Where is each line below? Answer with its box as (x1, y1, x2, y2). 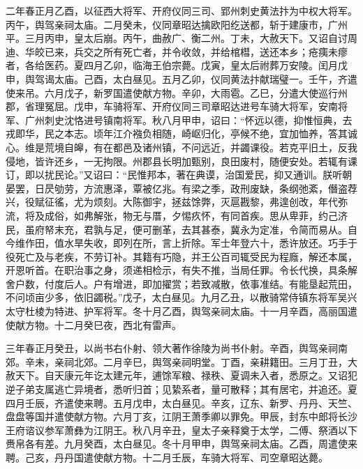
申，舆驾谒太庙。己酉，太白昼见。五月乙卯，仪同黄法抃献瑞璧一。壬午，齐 (6, 71, 348, 86)
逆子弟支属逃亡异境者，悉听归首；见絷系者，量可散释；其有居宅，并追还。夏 (6, 382, 357, 397)
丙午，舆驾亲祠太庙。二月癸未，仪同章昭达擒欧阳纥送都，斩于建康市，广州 (6, 17, 348, 31)
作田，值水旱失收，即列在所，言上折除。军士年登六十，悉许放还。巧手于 (24, 236, 357, 250)
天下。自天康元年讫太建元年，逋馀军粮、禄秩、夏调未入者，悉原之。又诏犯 (15, 368, 357, 383)
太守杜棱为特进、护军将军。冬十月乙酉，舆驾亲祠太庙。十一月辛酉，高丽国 (6, 304, 348, 318)
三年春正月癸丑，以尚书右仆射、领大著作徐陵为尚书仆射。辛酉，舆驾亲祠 (6, 341, 338, 355)
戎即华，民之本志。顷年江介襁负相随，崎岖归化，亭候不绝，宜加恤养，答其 (6, 126, 348, 141)
